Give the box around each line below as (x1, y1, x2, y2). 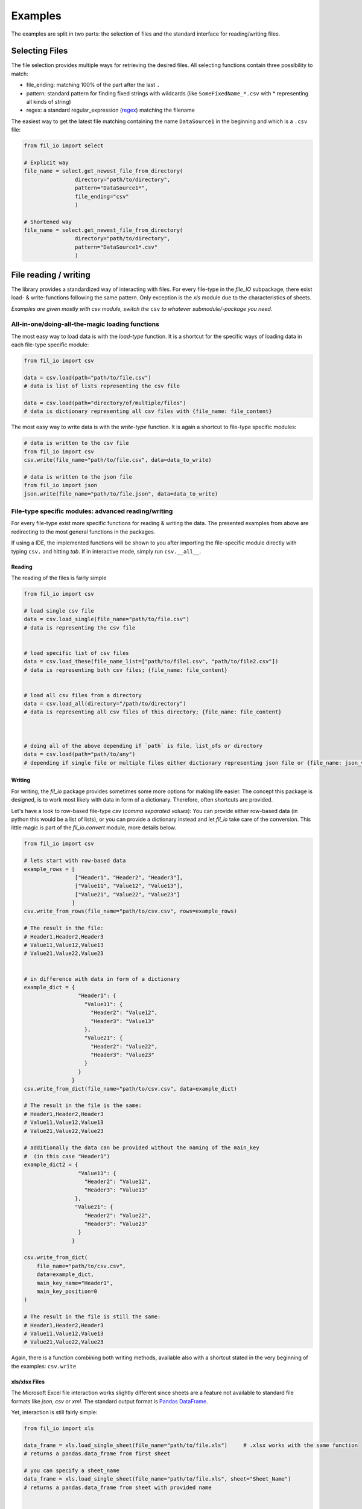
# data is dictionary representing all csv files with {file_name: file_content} (24, 408, 273, 415)
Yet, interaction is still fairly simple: (11, 1408, 98, 1415)
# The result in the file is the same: (24, 1102, 142, 1109)
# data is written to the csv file (24, 439, 129, 447)
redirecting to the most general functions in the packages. (11, 528, 156, 535)
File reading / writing (11, 269, 91, 280)
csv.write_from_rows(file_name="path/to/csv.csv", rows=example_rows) (24, 908, 238, 914)
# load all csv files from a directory (24, 692, 142, 698)
